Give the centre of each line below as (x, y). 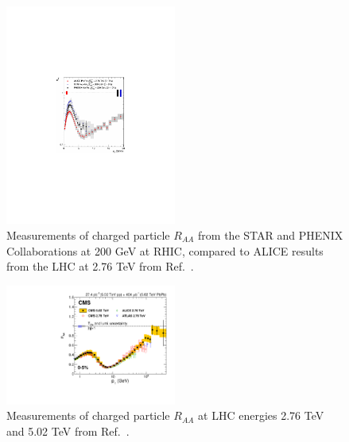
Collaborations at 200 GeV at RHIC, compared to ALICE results (165, 250)
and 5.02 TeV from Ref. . (68, 430)
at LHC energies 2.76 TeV (261, 415)
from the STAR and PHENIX (271, 235)
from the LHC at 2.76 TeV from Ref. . (100, 266)
